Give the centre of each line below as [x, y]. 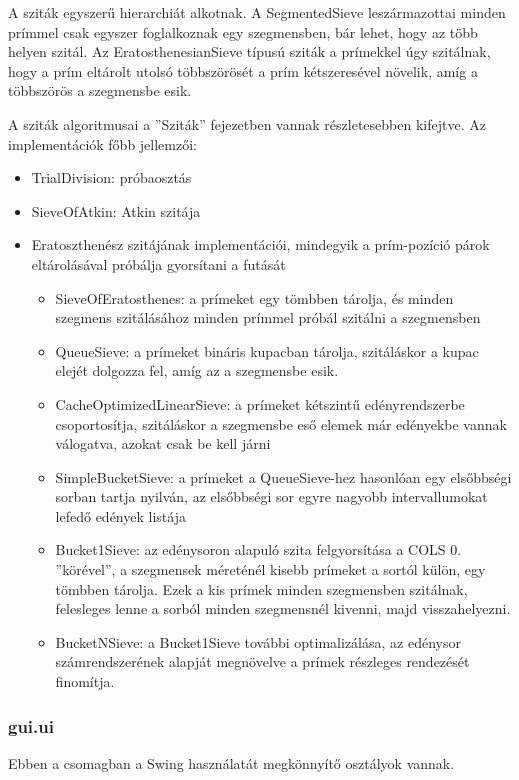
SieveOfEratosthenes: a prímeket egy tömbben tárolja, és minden [254, 297]
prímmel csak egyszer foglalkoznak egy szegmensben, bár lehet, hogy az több [243, 31]
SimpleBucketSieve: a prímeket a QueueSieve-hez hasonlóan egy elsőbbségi [283, 476]
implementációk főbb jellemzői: [102, 143]
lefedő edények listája [120, 515]
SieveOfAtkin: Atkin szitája [116, 210]
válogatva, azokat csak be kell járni [163, 443]
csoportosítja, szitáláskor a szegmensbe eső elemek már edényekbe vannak [281, 423]
